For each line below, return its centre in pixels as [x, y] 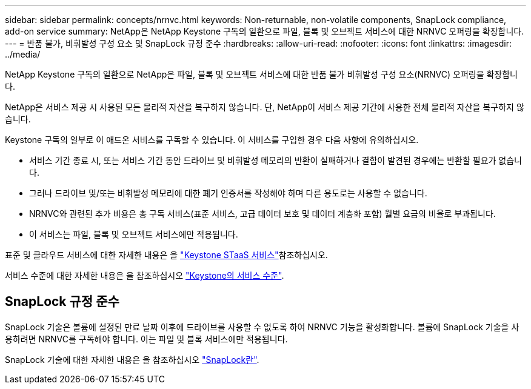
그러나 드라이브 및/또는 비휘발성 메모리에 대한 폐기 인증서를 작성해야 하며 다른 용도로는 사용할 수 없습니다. [228, 193]
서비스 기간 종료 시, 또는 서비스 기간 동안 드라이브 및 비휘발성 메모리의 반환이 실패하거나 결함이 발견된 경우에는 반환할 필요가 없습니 [276, 160]
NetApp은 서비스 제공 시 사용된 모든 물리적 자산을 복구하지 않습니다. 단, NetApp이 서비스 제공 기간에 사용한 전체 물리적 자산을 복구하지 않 [265, 107]
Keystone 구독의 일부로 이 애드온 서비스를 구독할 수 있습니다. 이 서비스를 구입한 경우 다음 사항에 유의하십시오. [212, 140]
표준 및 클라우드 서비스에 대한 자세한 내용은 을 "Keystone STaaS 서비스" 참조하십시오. [166, 255]
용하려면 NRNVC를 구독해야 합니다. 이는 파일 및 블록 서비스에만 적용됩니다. [146, 339]
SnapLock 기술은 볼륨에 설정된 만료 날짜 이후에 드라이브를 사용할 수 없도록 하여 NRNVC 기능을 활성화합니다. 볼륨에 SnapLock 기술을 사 [262, 327]
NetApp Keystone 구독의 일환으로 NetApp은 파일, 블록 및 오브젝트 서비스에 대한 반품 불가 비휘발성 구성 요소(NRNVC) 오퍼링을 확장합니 [261, 74]
